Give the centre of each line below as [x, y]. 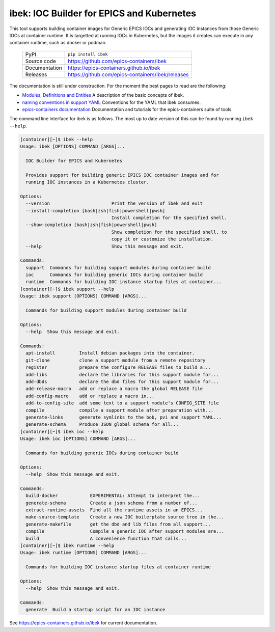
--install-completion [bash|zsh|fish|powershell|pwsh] [95, 211]
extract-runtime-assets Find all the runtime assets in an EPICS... [114, 510]
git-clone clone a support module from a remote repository [116, 360]
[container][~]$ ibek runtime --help [67, 545]
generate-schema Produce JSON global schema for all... [102, 424]
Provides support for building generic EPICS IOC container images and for [122, 175]
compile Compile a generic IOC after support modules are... [125, 531]
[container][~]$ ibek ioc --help [62, 431]
